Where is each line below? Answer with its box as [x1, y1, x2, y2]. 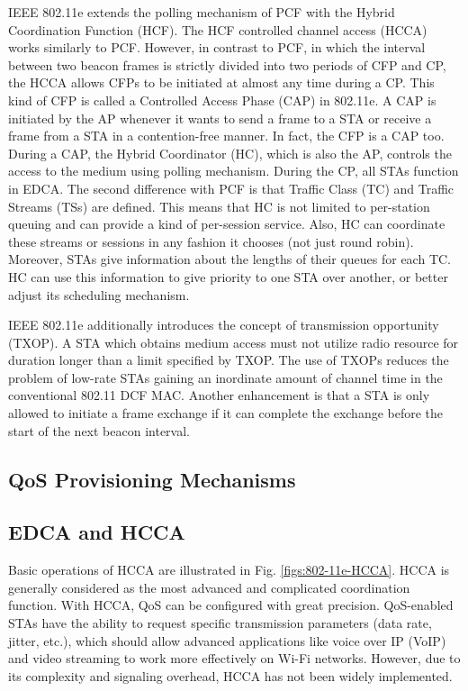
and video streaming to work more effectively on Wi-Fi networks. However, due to [8, 649, 461, 668]
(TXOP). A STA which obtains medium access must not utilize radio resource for [8, 332, 459, 351]
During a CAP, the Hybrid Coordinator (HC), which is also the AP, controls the [8, 143, 452, 162]
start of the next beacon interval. [8, 421, 190, 440]
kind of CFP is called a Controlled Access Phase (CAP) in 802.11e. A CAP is [8, 90, 436, 109]
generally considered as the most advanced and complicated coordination [8, 577, 410, 596]
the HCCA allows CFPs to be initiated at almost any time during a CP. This [8, 73, 435, 92]
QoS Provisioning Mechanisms [8, 465, 296, 493]
